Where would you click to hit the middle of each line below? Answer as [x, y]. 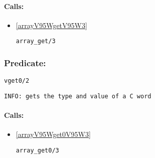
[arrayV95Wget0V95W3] [53, 134]
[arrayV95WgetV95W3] [51, 25]
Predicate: [25, 62]
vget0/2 [17, 81]
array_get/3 [36, 41]
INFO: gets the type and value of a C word [78, 96]
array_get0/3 [37, 150]
